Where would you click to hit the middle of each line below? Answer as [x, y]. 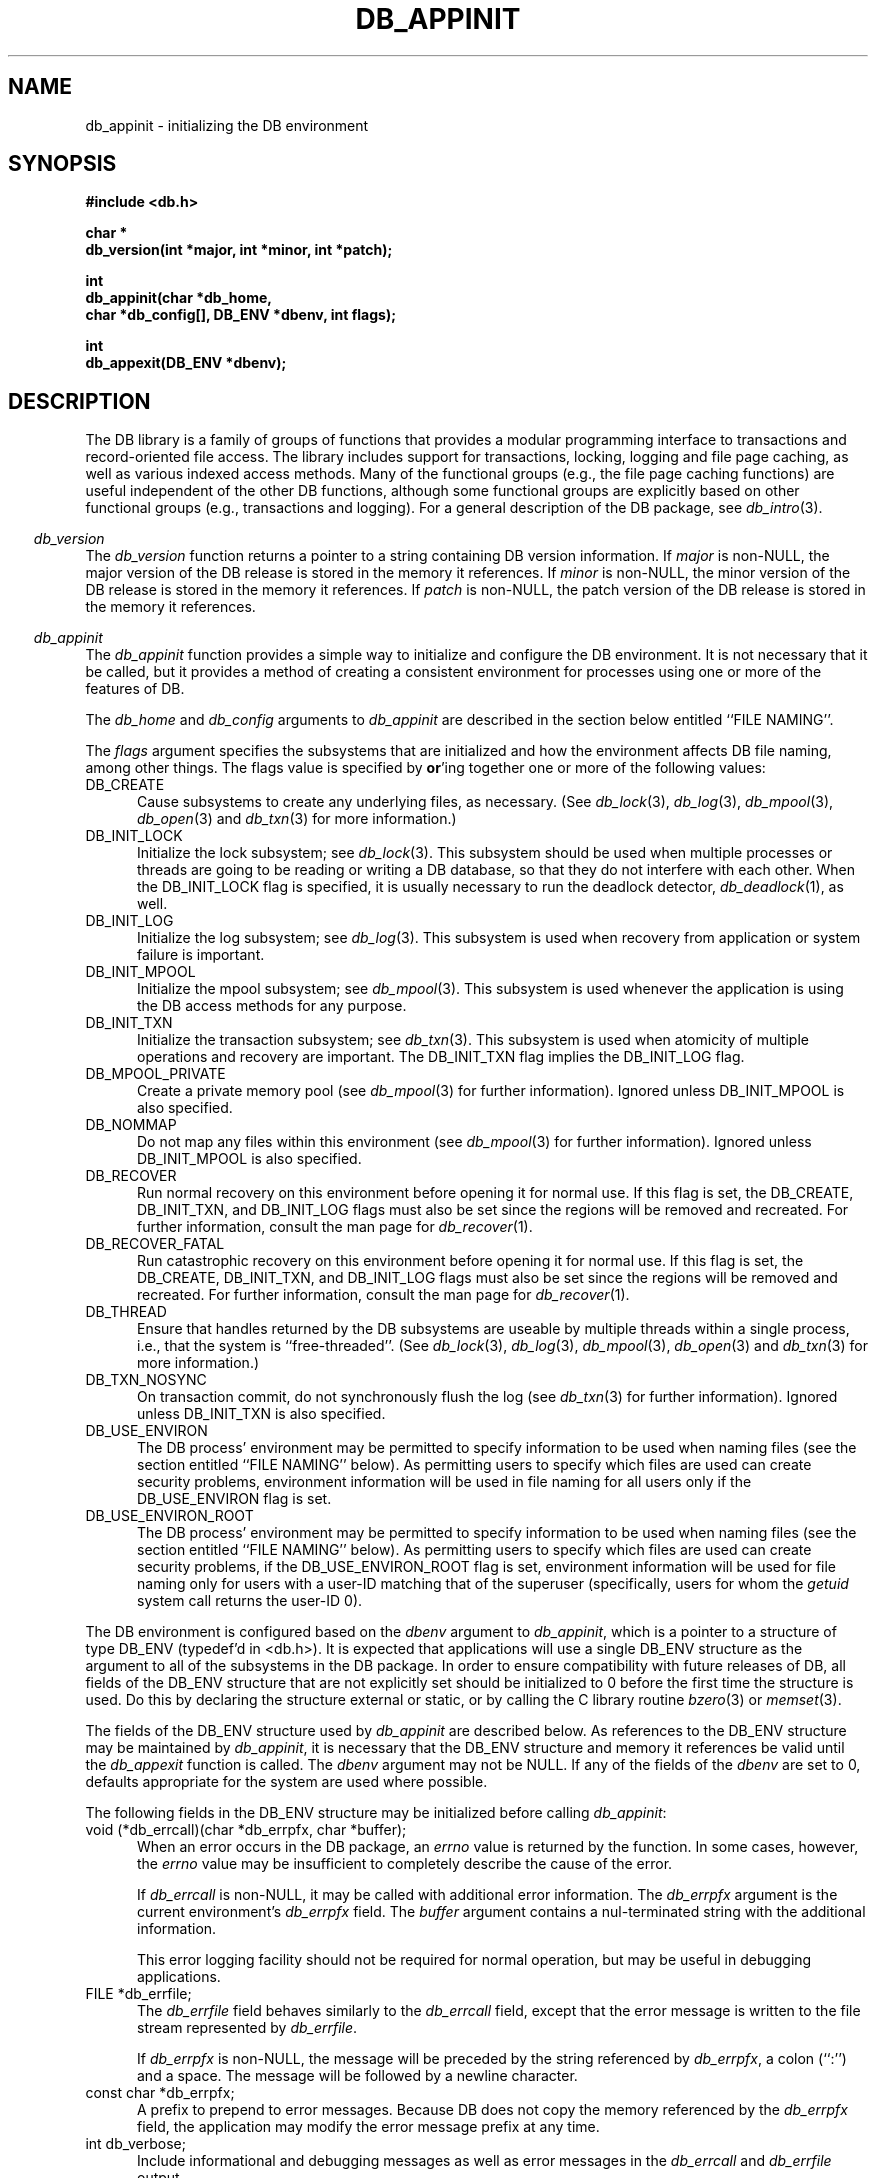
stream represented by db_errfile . [247, 2028]
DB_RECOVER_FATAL [155, 1244]
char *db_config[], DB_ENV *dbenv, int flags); [240, 315]
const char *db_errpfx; [160, 2093]
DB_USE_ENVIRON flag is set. [234, 1499]
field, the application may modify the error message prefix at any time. [368, 2127]
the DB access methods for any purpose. [272, 1006]
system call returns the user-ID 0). [250, 1601]
